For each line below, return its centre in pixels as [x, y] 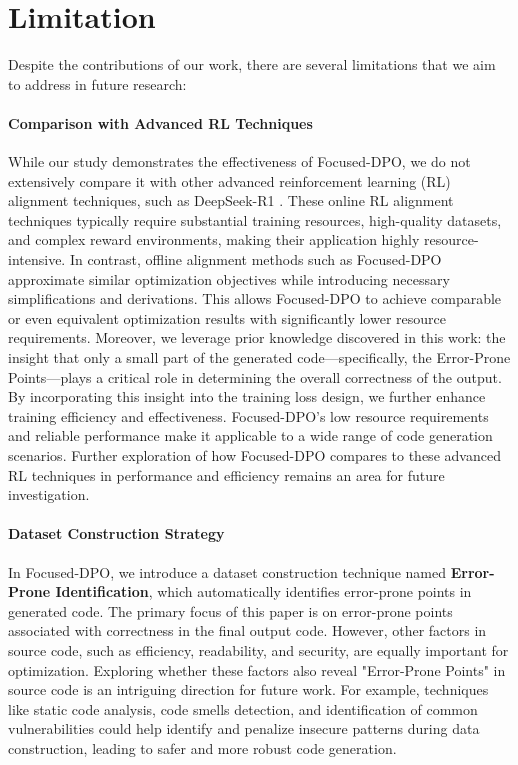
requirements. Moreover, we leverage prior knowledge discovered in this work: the [257, 337]
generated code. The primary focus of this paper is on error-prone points [230, 610]
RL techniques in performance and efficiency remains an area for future [226, 474]
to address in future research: [97, 83]
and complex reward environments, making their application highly [214, 239]
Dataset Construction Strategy [116, 533]
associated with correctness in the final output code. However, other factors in [247, 630]
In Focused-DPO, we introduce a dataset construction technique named [227, 571]
